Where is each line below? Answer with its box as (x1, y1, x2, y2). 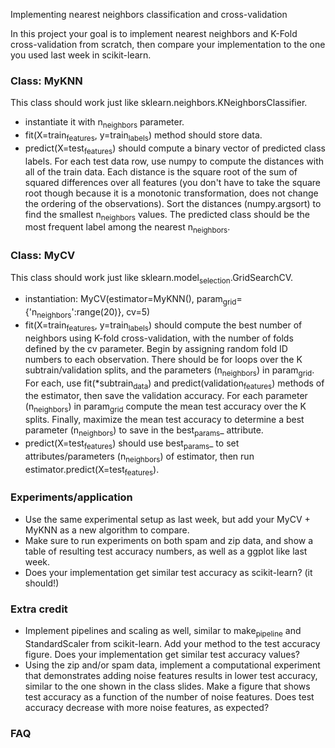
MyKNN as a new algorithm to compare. (24, 524, 190, 536)
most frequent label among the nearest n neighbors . (24, 221, 231, 236)
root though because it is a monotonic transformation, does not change (24, 187, 319, 199)
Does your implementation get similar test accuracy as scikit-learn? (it (24, 566, 313, 578)
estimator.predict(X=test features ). (24, 463, 160, 478)
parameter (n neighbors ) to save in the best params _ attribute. (24, 424, 264, 438)
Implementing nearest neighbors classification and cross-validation (10, 9, 288, 20)
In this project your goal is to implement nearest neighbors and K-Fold (10, 28, 298, 39)
